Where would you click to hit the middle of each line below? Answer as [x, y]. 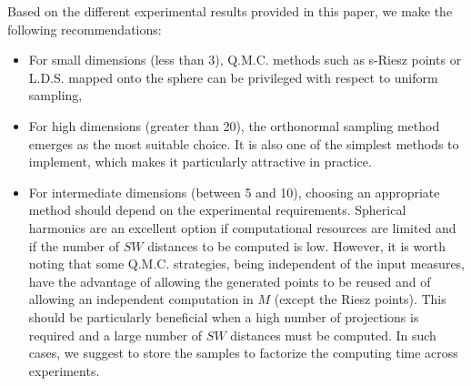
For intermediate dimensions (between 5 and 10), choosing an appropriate [234, 192]
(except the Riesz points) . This [360, 299]
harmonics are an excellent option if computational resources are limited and [242, 227]
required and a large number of [115, 335]
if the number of [74, 245]
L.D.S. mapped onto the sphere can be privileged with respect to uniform [233, 77]
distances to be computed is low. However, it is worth [296, 245]
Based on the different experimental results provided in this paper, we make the [230, 11]
